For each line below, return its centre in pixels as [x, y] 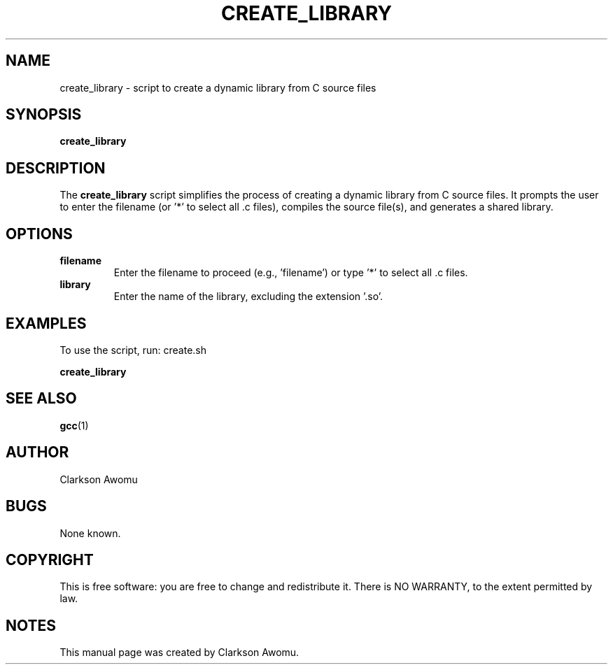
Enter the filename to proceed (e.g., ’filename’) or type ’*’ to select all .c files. [291, 273]
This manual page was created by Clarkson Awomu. [179, 653]
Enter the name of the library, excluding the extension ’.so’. [248, 297]
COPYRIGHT [50, 559]
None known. [90, 533]
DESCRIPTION [56, 168]
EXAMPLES [46, 323]
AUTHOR [37, 452]
